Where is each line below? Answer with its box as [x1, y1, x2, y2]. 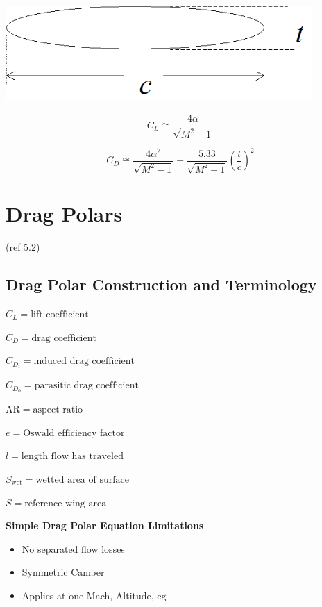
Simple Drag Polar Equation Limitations [6, 518, 204, 533]
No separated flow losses [22, 541, 125, 556]
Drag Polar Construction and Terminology [6, 274, 317, 295]
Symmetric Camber [22, 565, 105, 579]
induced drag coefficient [33, 356, 135, 367]
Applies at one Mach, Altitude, [22, 588, 154, 602]
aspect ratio [33, 405, 83, 415]
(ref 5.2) [6, 240, 40, 254]
